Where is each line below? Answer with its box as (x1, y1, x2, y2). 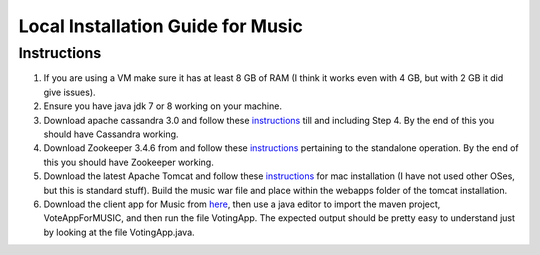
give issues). (43, 86, 96, 98)
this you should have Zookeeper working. (43, 156, 214, 168)
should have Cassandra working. (43, 128, 179, 140)
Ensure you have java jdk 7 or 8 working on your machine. (43, 100, 282, 112)
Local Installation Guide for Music (18, 15, 304, 37)
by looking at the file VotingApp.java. (43, 226, 195, 238)
